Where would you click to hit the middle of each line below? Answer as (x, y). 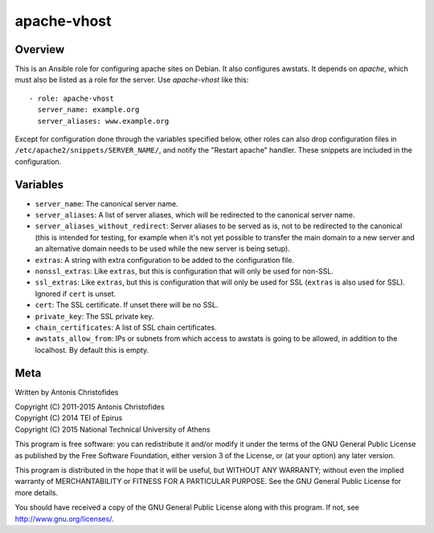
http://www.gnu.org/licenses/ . (64, 519)
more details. (37, 492)
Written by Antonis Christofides (67, 392)
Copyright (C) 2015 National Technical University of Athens (113, 429)
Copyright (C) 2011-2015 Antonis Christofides (90, 407)
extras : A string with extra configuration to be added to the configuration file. (165, 260)
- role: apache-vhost (72, 98)
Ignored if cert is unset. (76, 293)
